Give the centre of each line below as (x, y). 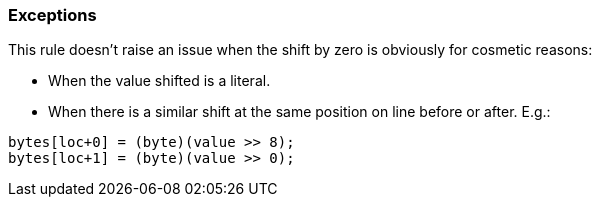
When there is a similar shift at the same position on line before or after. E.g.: (299, 112)
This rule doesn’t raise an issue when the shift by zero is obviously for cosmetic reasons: (300, 50)
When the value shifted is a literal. (159, 81)
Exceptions (52, 15)
